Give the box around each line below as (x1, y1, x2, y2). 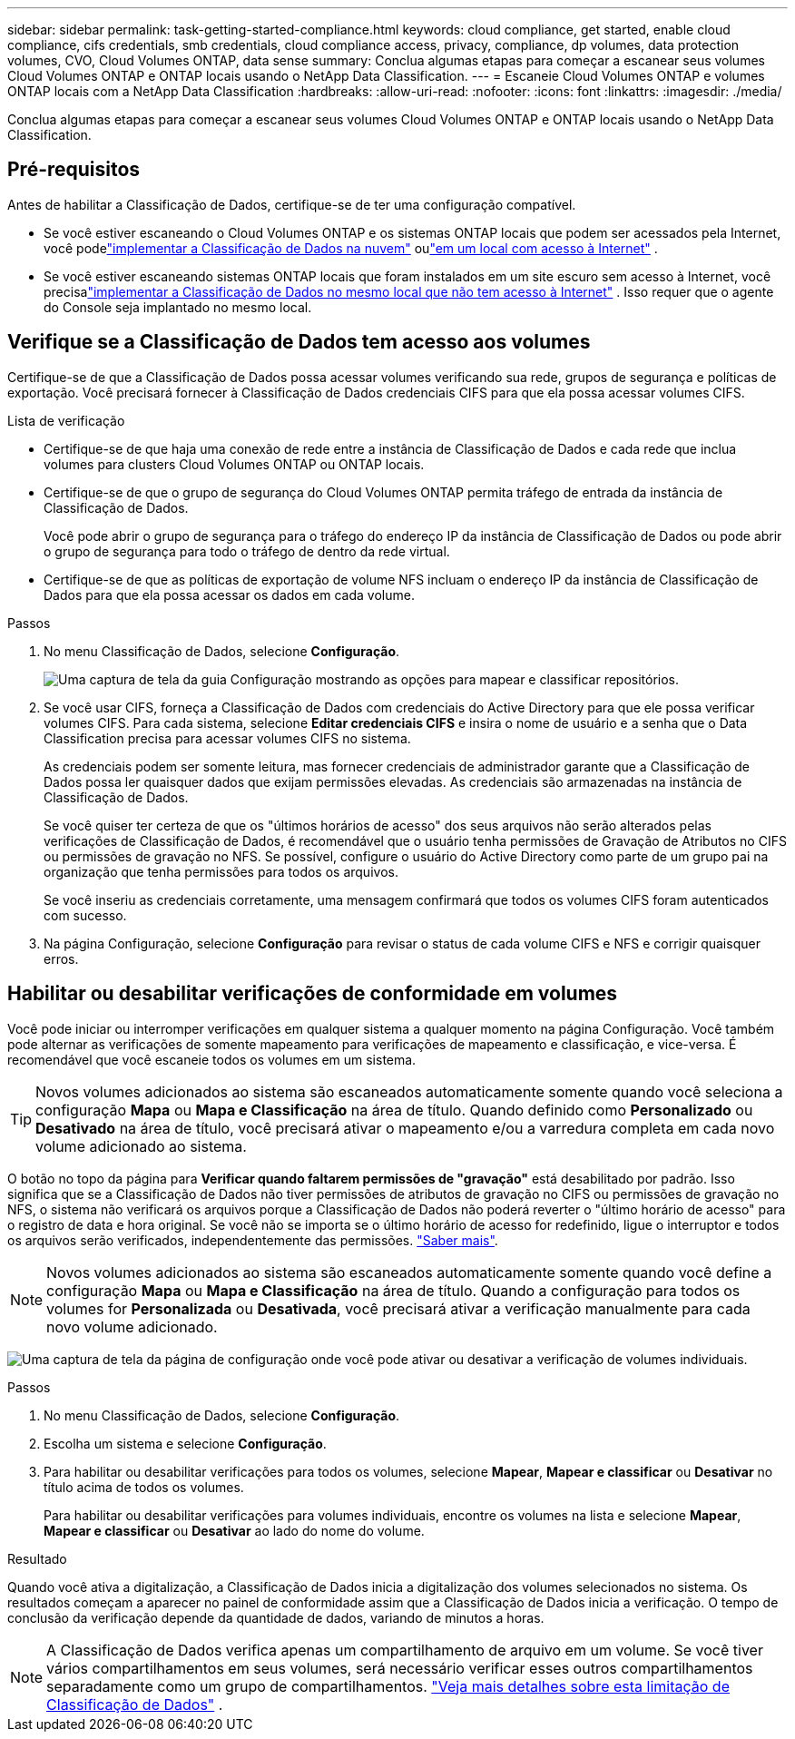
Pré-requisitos (7, 158, 141, 182)
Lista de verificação (7, 412, 125, 428)
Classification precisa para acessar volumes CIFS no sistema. (44, 730, 411, 746)
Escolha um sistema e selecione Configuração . (44, 1435, 327, 1451)
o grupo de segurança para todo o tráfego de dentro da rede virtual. (44, 543, 450, 559)
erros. (44, 950, 79, 967)
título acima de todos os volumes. (44, 1479, 244, 1495)
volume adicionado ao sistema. (35, 1136, 247, 1155)
